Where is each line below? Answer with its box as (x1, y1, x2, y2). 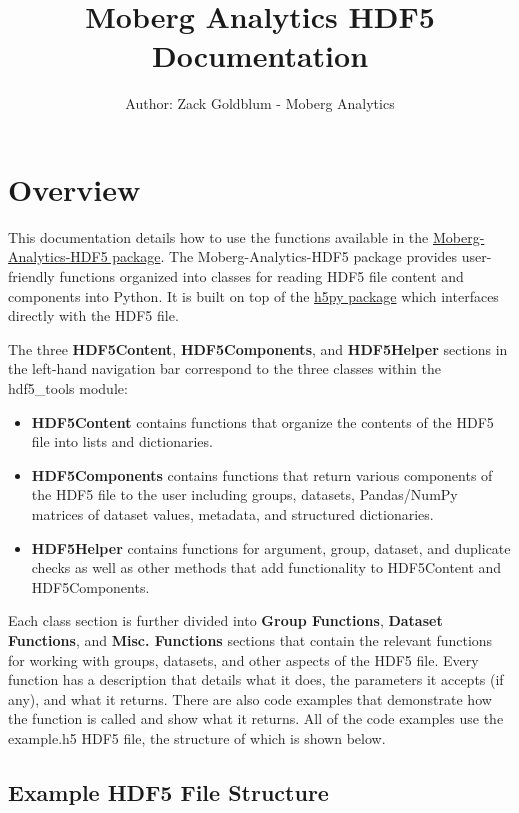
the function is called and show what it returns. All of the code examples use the (8, 708, 504, 729)
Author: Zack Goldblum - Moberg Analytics (125, 93, 395, 114)
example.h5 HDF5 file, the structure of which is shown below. (8, 727, 386, 748)
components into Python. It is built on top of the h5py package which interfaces (8, 285, 499, 306)
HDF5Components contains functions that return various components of (31, 464, 493, 485)
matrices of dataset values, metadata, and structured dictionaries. (31, 503, 434, 524)
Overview (8, 168, 141, 209)
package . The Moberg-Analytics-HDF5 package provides (112, 246, 458, 267)
